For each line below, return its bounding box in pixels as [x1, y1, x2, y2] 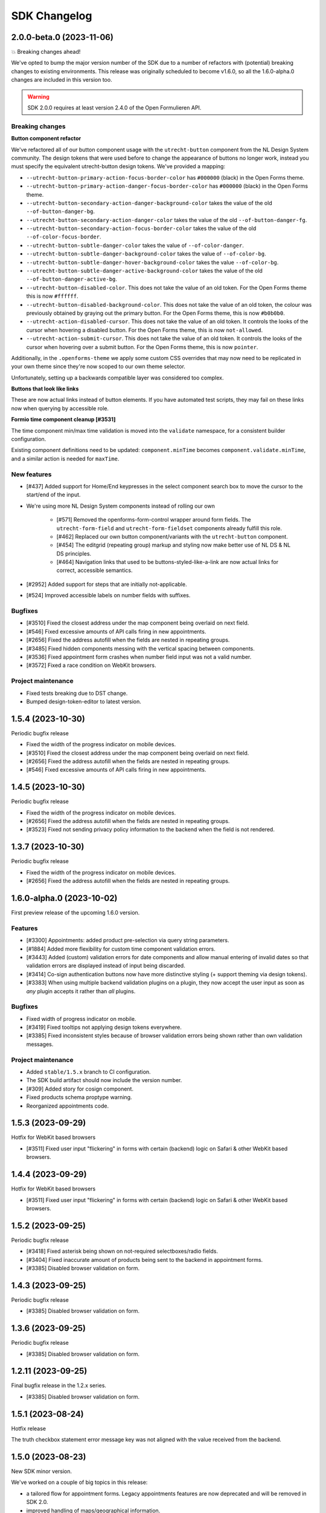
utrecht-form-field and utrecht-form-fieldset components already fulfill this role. [56, 524, 282, 532]
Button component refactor [11, 135, 81, 142]
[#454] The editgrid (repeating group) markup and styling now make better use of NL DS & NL [56, 542, 291, 549]
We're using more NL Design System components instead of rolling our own [26, 502, 216, 510]
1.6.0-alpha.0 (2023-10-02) [11, 893, 118, 903]
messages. [26, 1040, 54, 1048]
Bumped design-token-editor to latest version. [26, 698, 142, 705]
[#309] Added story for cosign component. [26, 1085, 134, 1092]
